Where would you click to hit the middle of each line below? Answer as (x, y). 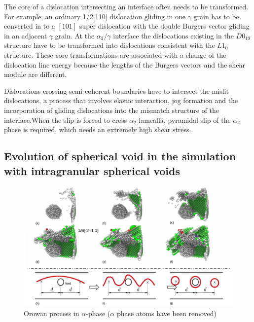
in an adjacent (26, 35)
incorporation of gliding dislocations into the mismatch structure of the (112, 110)
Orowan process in (52, 313)
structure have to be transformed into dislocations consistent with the (109, 45)
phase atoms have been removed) (166, 313)
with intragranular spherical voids (92, 170)
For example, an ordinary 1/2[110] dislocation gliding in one (95, 16)
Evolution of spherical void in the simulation (120, 156)
